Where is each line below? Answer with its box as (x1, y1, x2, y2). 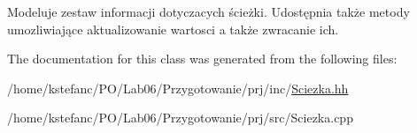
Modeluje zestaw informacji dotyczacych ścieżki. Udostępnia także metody (7, 3, 410, 20)
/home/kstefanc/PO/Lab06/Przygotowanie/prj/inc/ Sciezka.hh (7, 78, 349, 97)
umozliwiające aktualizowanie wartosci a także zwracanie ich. (7, 19, 339, 38)
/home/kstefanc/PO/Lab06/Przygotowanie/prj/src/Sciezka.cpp (7, 108, 353, 127)
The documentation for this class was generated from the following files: (7, 49, 398, 68)
